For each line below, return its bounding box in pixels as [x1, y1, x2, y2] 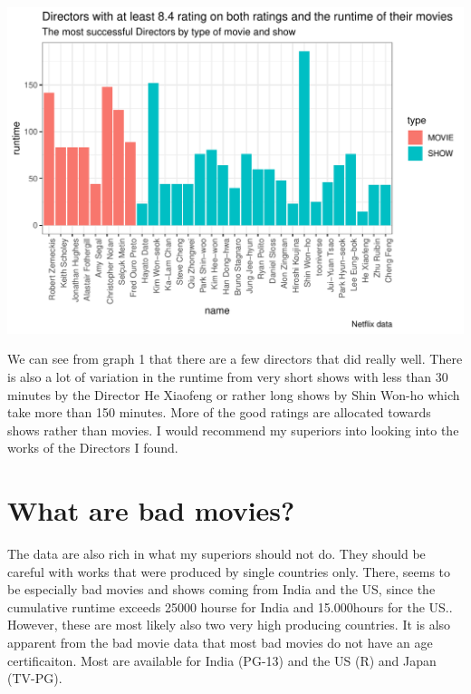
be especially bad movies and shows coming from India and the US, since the [7, 580, 436, 599]
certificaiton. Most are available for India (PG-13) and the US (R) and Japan [7, 650, 437, 670]
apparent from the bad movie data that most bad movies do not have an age [7, 633, 433, 652]
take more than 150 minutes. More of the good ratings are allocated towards [7, 403, 431, 422]
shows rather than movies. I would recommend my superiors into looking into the [7, 420, 459, 439]
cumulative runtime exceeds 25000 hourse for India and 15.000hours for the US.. [7, 597, 453, 616]
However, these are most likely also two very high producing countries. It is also [7, 615, 451, 634]
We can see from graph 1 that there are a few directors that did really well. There [7, 349, 463, 368]
